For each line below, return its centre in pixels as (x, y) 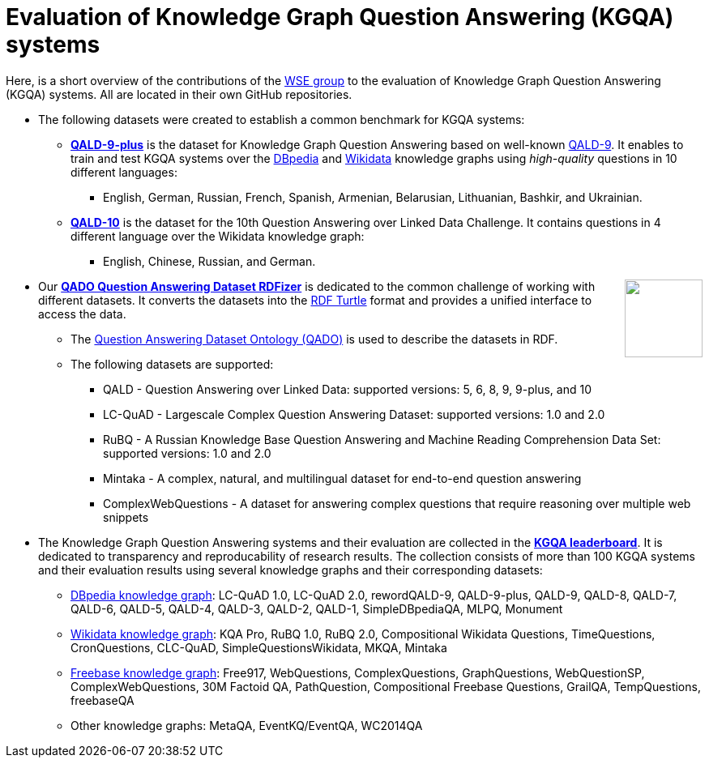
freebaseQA (103, 700)
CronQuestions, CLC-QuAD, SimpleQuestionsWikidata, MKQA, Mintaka (259, 647)
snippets (126, 517)
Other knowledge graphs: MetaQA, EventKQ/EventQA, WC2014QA (247, 725)
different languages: (124, 172)
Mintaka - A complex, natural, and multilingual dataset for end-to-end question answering (342, 478)
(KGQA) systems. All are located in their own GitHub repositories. (179, 94)
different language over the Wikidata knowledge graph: (218, 236)
